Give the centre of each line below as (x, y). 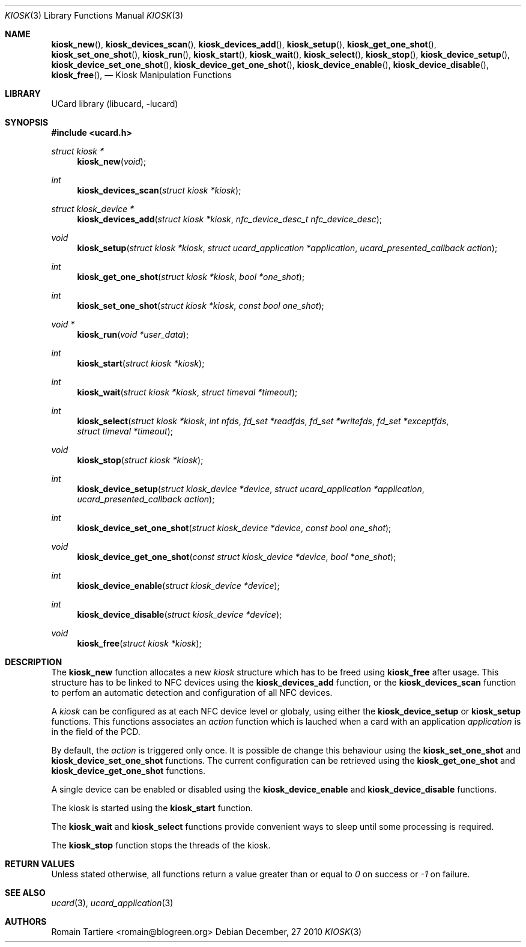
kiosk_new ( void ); (112, 161)
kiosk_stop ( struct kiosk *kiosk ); (140, 460)
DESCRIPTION (34, 662)
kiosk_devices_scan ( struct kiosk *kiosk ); (159, 190)
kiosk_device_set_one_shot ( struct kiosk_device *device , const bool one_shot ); (234, 528)
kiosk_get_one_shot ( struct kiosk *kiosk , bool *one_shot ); (191, 277)
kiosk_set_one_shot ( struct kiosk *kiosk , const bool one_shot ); (201, 306)
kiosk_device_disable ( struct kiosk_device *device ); (180, 614)
